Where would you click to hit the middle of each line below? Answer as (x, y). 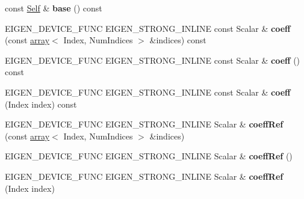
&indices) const (178, 40)
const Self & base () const (54, 8)
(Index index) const (41, 104)
